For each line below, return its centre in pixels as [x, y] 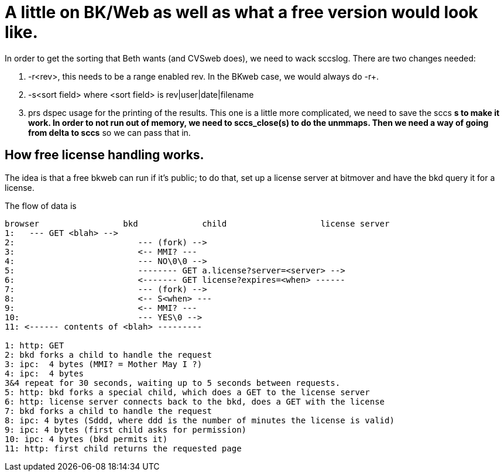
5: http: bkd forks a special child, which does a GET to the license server [187, 392]
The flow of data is [41, 206]
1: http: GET [35, 345]
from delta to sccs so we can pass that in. [109, 132]
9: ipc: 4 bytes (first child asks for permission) [126, 429]
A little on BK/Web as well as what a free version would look [241, 12]
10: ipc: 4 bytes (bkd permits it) [86, 439]
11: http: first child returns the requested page [123, 448]
